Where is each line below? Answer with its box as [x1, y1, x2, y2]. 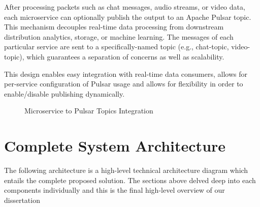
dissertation [4, 194, 40, 205]
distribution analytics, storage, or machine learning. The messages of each [4, 31, 234, 42]
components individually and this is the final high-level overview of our [4, 185, 225, 195]
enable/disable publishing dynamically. [4, 88, 125, 99]
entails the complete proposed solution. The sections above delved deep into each [4, 174, 256, 185]
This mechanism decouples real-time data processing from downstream [4, 21, 224, 32]
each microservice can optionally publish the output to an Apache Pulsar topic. [4, 11, 251, 22]
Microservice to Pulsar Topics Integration [24, 105, 153, 116]
